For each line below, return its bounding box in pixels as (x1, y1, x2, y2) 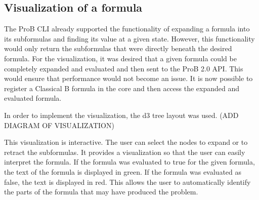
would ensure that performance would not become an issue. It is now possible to (4, 73, 253, 84)
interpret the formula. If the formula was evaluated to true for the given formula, (4, 156, 255, 167)
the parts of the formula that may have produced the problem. (4, 186, 198, 197)
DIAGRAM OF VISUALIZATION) (4, 119, 114, 130)
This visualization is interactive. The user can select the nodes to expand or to (4, 137, 248, 147)
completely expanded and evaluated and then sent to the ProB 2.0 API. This (4, 63, 243, 73)
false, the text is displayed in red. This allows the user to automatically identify (4, 176, 251, 187)
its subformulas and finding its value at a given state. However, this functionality (4, 33, 255, 44)
